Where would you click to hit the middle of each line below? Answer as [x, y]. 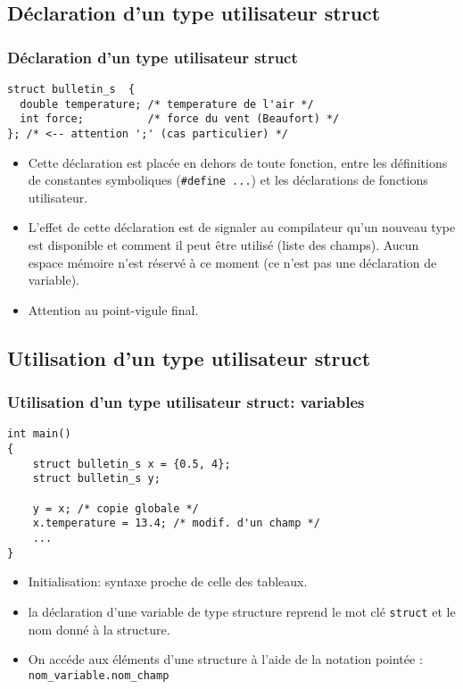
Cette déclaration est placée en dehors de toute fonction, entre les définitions [238, 162]
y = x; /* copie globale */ [116, 508]
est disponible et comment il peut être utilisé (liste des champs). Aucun [223, 245]
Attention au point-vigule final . [113, 309]
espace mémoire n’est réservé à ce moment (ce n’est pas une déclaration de [232, 262]
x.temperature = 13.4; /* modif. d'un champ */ [176, 523]
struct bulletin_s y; [96, 479]
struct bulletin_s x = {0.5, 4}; [132, 464]
